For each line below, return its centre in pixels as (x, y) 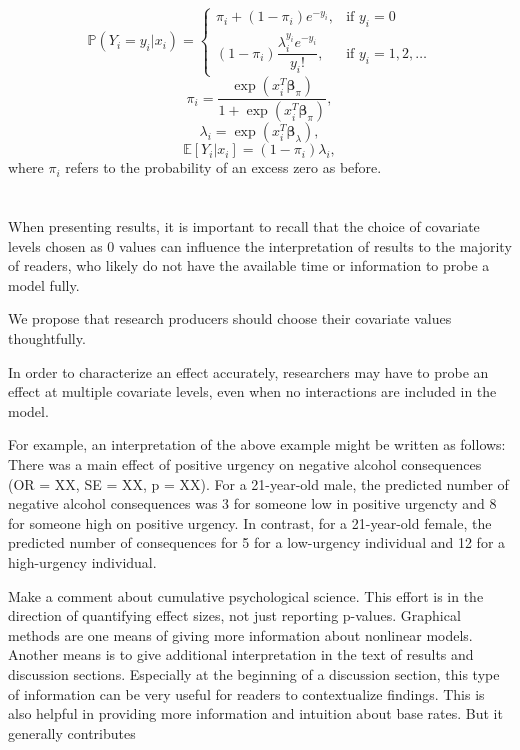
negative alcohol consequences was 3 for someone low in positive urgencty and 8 (252, 503)
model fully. (44, 284)
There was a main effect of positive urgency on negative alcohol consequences (245, 463)
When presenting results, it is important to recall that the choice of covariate (244, 226)
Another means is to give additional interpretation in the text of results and (241, 654)
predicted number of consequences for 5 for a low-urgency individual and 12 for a (257, 542)
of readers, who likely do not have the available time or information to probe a (249, 265)
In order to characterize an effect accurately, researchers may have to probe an (248, 371)
